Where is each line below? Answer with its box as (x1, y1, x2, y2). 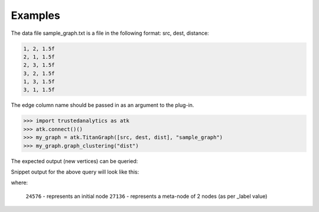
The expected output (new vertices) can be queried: (11, 157, 138, 165)
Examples (11, 9, 60, 22)
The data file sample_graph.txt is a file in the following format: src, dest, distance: (11, 30, 209, 37)
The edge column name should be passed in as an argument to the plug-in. (11, 102, 194, 109)
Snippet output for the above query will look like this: (11, 168, 139, 175)
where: (11, 179, 28, 186)
